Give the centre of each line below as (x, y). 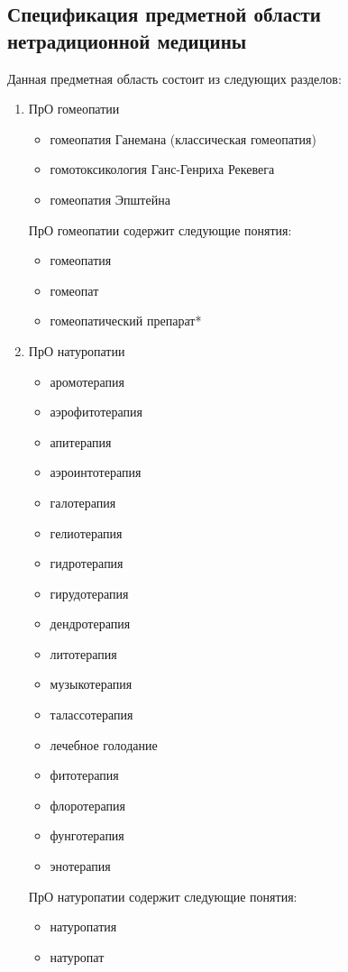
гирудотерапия (89, 593)
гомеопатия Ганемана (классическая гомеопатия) (183, 138)
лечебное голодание (104, 744)
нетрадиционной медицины (127, 40)
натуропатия (83, 926)
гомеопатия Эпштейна (110, 199)
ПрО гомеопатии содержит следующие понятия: (160, 229)
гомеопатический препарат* (126, 321)
